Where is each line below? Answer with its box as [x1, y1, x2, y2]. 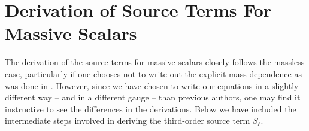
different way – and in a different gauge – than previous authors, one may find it [5, 91, 301, 103]
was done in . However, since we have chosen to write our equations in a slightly [5, 79, 299, 92]
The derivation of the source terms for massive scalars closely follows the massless [5, 56, 305, 68]
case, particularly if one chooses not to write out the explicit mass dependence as [5, 67, 302, 80]
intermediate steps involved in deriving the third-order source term [5, 114, 250, 127]
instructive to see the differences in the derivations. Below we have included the [5, 102, 296, 115]
